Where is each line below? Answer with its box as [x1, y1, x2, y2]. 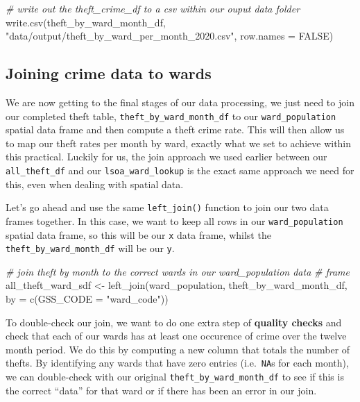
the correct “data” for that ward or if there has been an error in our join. [6, 383, 317, 397]
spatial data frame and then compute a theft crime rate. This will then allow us [6, 122, 345, 137]
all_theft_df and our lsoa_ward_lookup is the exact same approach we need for [6, 163, 354, 178]
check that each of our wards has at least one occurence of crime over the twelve [6, 328, 347, 343]
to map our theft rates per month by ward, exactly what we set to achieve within [6, 135, 352, 150]
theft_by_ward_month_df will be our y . [6, 241, 175, 256]
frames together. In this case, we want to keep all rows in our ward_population [6, 213, 343, 228]
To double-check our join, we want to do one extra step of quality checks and [6, 315, 342, 329]
